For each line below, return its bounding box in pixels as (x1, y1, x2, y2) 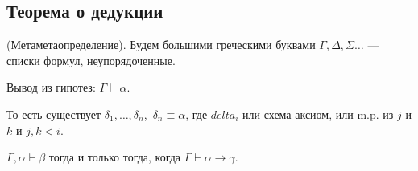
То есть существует (6, 105, 101, 122)
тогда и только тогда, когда (48, 149, 181, 165)
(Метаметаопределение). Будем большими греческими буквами (6, 36, 316, 53)
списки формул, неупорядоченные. (6, 51, 176, 68)
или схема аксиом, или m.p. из (242, 105, 394, 122)
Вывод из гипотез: (6, 79, 96, 96)
